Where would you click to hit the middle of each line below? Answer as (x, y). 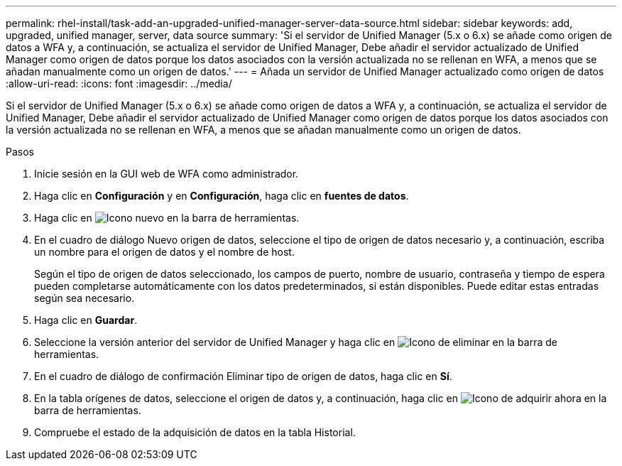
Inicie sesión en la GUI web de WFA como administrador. (167, 174)
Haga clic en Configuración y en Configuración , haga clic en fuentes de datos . (222, 196)
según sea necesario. (84, 298)
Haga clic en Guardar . (86, 320)
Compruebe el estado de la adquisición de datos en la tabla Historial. (195, 432)
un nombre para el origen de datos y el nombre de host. (164, 252)
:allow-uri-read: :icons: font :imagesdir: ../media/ (119, 83)
